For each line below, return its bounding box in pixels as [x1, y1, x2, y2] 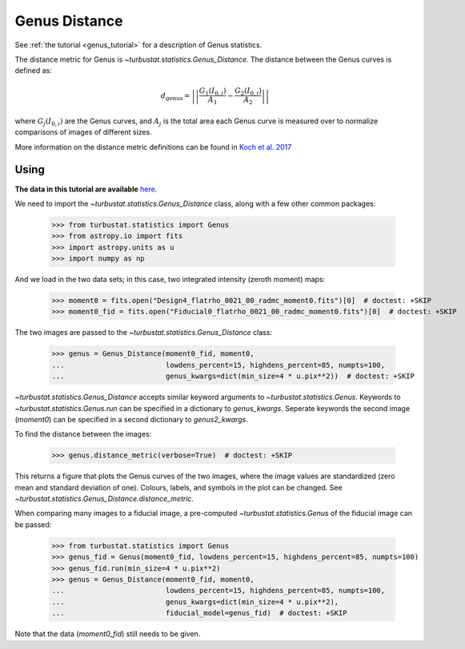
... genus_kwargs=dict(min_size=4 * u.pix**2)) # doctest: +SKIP [51, 372, 415, 381]
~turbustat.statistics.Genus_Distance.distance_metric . [14, 494, 194, 504]
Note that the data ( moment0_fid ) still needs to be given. [14, 629, 201, 639]
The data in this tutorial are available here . [14, 184, 158, 194]
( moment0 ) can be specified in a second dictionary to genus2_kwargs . [14, 414, 248, 424]
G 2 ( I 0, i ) [235, 86, 262, 97]
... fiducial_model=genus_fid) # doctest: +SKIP [51, 609, 347, 618]
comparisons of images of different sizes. [14, 127, 152, 137]
